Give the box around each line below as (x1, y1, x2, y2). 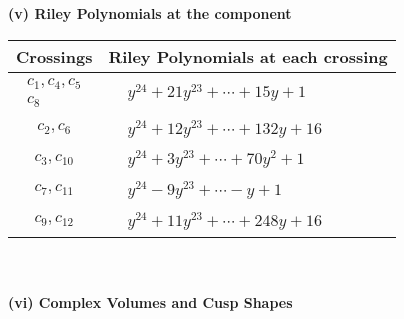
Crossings (16, 44, 93, 68)
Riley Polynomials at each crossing (108, 44, 388, 68)
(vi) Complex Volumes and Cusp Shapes (8, 292, 293, 313)
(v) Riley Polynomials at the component (8, 3, 292, 23)
